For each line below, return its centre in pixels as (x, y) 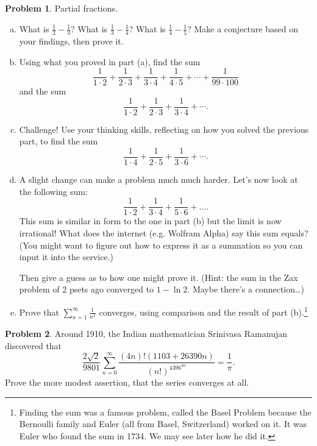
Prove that (39, 312)
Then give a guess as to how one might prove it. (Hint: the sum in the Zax (158, 277)
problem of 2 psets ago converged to (87, 289)
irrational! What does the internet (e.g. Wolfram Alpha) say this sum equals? (164, 232)
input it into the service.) (66, 257)
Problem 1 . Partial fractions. (61, 8)
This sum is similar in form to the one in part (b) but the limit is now (150, 221)
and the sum (43, 91)
